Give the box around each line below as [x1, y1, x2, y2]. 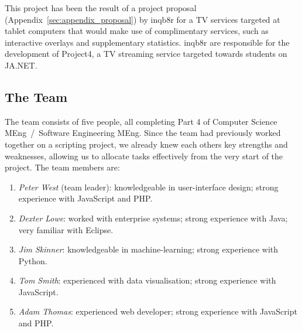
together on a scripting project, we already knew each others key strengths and [5, 138, 288, 150]
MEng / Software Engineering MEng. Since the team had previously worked [5, 127, 281, 139]
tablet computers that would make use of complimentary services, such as [5, 25, 269, 37]
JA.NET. [5, 59, 37, 71]
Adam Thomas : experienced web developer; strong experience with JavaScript [18, 305, 297, 318]
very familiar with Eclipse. [18, 223, 114, 236]
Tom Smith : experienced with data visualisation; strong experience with [18, 274, 276, 286]
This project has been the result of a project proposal [5, 2, 197, 13]
